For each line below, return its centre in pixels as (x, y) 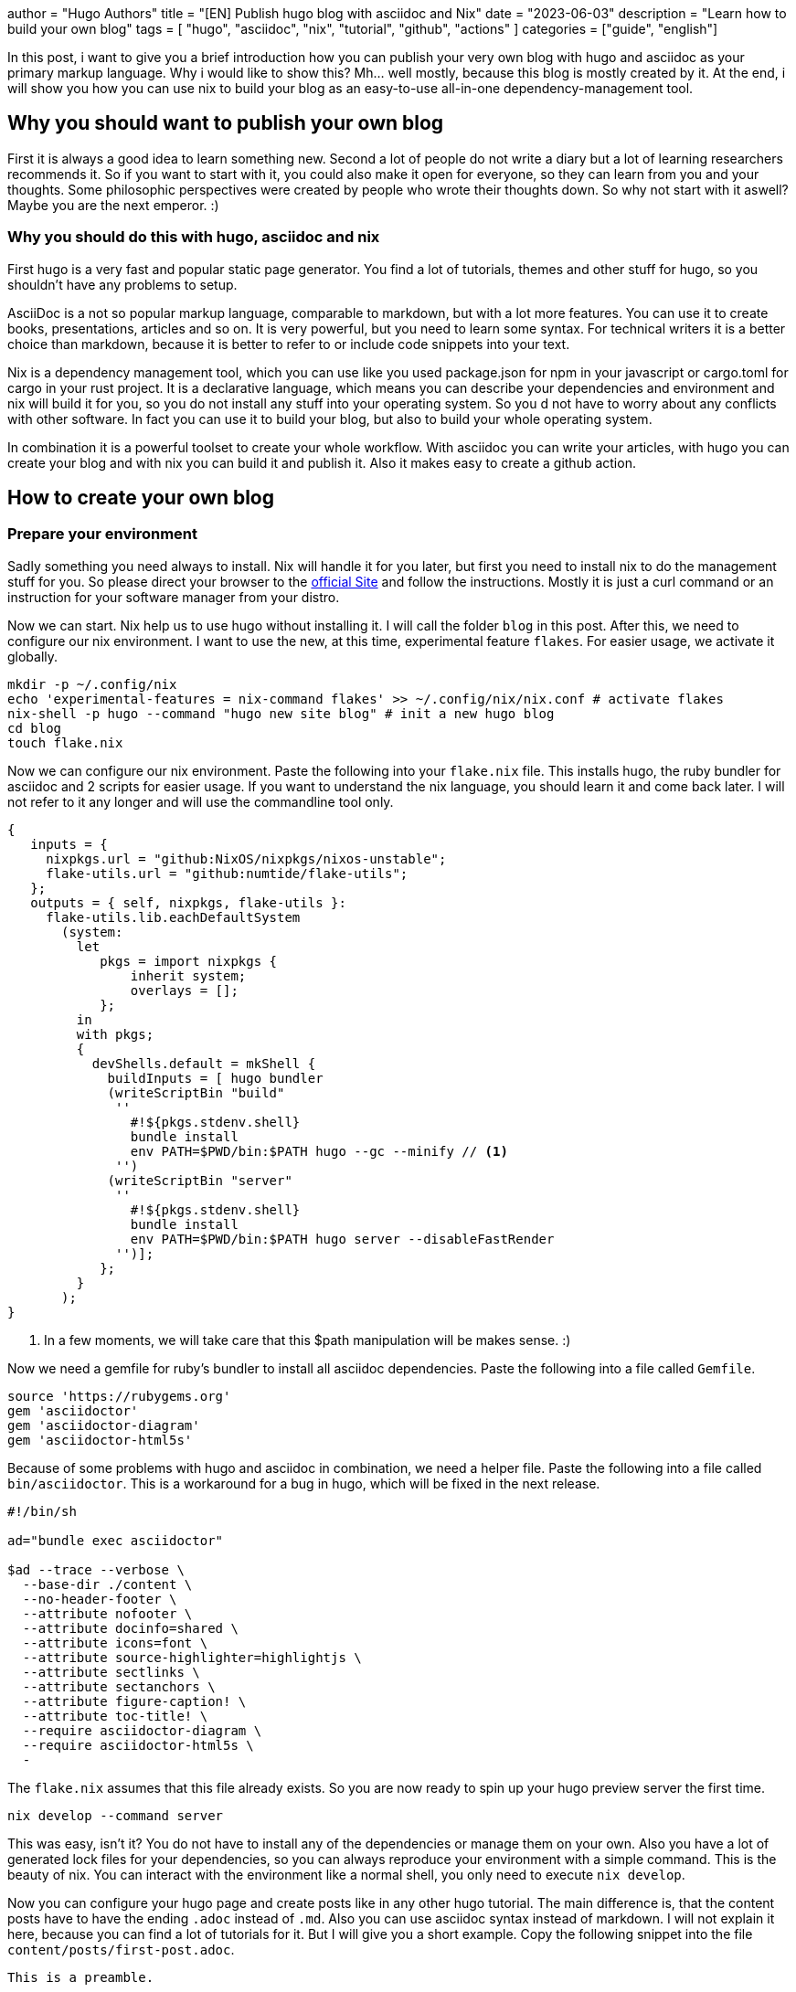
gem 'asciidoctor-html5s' (100, 1440)
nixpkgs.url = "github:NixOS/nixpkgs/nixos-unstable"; (246, 858)
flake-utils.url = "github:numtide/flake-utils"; (227, 873)
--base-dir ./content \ (107, 1584)
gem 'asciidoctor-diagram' (104, 1425)
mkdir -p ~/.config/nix (92, 684)
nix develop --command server (116, 1815)
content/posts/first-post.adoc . (121, 1949)
